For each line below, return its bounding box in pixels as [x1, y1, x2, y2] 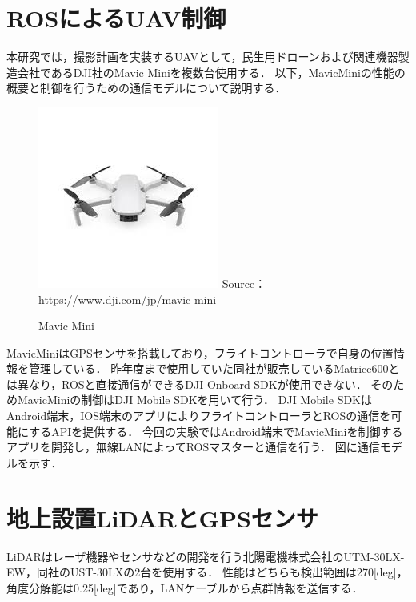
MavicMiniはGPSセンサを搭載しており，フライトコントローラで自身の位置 [6, 344, 394, 361]
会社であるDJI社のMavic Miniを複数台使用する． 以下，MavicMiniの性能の [17, 63, 406, 80]
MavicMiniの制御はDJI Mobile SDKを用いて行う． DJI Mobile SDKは [17, 391, 373, 408]
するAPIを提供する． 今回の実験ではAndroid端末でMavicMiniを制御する [29, 422, 403, 439]
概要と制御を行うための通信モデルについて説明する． [6, 79, 286, 96]
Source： [222, 274, 266, 291]
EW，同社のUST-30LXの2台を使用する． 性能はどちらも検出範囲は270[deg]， [6, 564, 408, 580]
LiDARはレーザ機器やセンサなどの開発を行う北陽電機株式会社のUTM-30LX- [6, 547, 405, 564]
